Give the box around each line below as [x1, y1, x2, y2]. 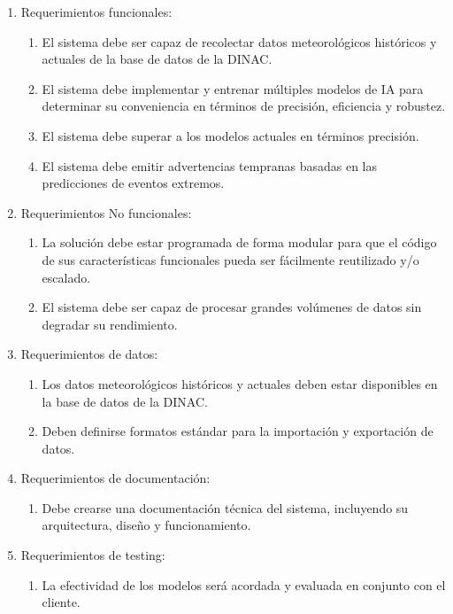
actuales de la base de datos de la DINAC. [42, 50, 273, 68]
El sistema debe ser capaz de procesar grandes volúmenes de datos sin [42, 298, 422, 316]
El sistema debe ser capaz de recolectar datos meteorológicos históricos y [42, 32, 437, 51]
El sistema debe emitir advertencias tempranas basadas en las [42, 156, 378, 175]
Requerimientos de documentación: [20, 469, 211, 487]
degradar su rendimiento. [42, 315, 178, 333]
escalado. [42, 268, 91, 286]
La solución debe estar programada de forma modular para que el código [42, 233, 437, 252]
